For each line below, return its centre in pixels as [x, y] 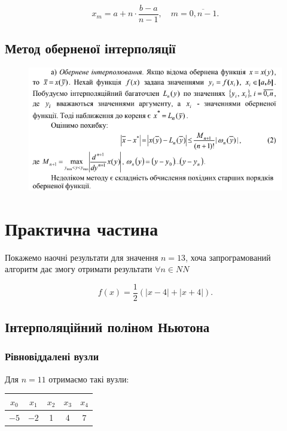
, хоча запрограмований [228, 257]
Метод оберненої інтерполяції [90, 48]
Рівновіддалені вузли [52, 356]
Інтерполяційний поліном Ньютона [107, 327]
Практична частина [82, 228]
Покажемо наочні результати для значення [82, 257]
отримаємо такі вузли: [89, 379]
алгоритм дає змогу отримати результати [79, 269]
